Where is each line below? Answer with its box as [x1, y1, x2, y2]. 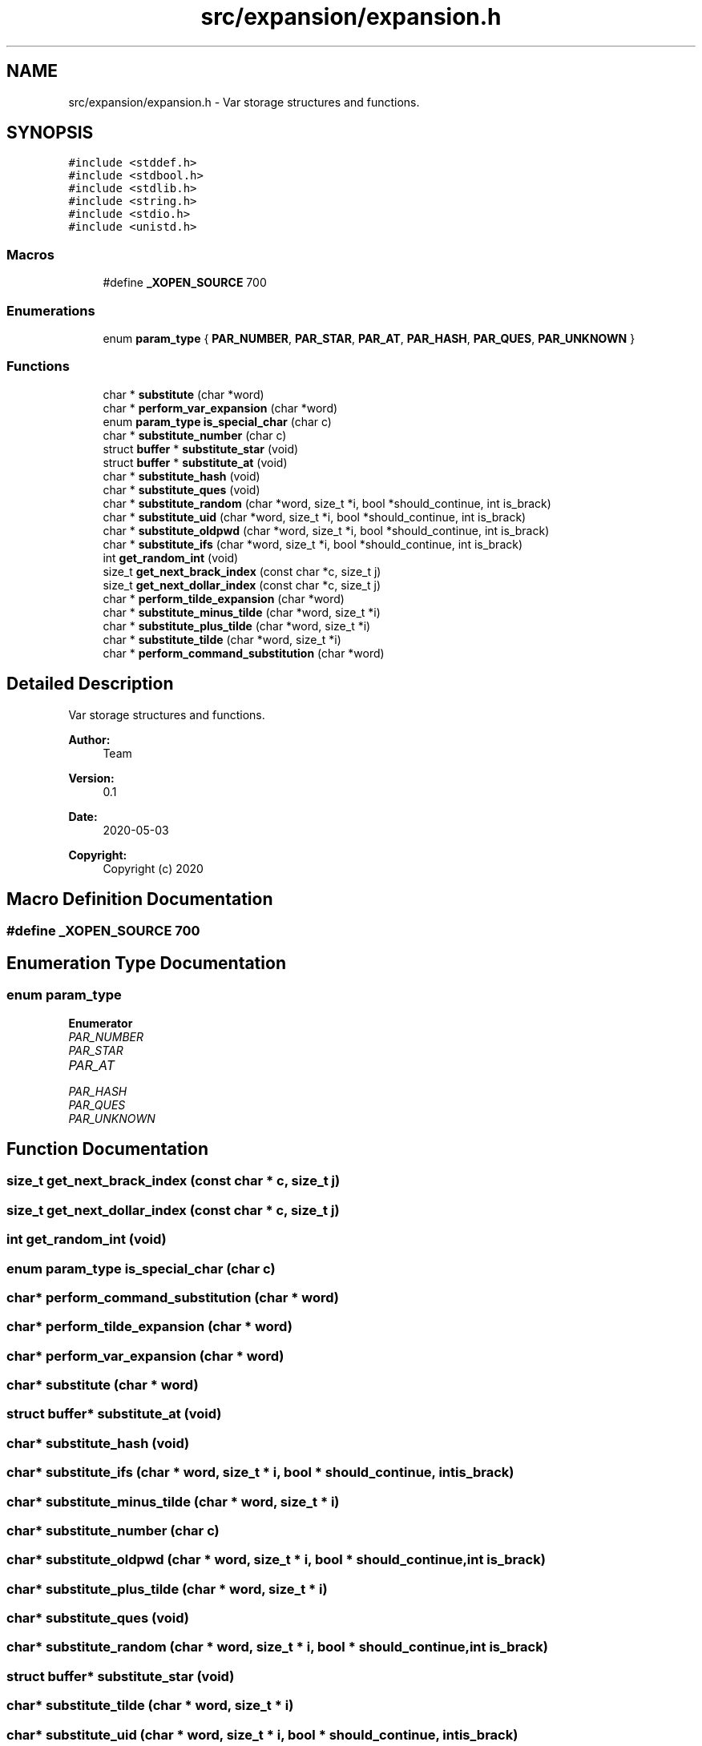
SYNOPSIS [6, 123, 94, 143]
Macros [6, 246, 54, 263]
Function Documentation [6, 1139, 208, 1160]
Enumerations [6, 302, 95, 319]
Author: [68, 732, 111, 746]
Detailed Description [6, 674, 174, 694]
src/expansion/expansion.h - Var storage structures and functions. [68, 95, 420, 109]
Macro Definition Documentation [6, 888, 273, 909]
